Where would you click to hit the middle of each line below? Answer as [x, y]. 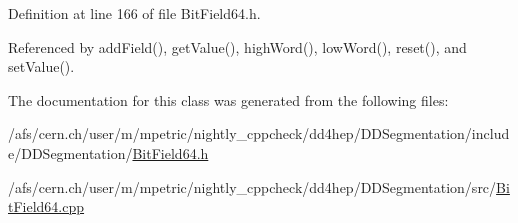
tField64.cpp [46, 206]
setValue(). [41, 66]
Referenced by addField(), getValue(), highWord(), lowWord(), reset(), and [237, 46]
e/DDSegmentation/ [70, 152]
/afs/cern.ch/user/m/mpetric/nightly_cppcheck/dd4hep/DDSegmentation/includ [259, 133]
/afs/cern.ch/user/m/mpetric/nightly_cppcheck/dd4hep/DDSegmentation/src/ [252, 186]
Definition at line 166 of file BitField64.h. [134, 13]
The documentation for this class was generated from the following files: [228, 99]
